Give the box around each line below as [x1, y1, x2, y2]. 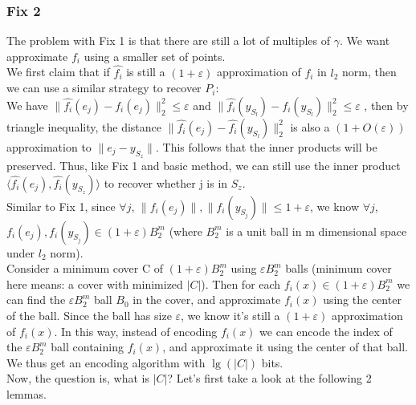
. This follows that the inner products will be [155, 138, 377, 155]
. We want [339, 32, 390, 49]
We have [6, 96, 48, 113]
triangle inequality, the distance [6, 118, 162, 135]
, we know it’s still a [181, 306, 280, 323]
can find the [6, 291, 66, 308]
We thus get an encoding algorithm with [6, 354, 206, 371]
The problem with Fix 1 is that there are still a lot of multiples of [6, 32, 331, 49]
